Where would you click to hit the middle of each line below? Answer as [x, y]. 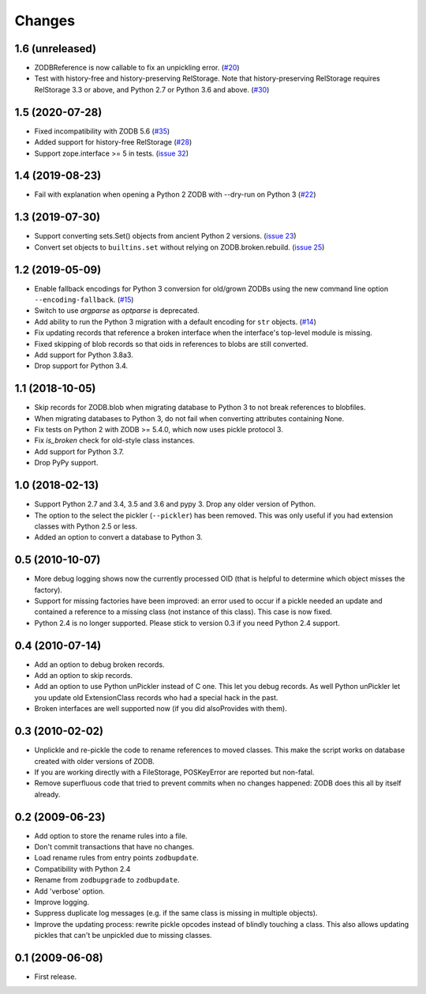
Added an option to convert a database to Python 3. [118, 537]
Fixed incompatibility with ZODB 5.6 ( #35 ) [102, 131]
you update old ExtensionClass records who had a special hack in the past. [156, 697]
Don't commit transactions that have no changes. [114, 847]
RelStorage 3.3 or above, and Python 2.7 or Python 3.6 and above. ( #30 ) [152, 89]
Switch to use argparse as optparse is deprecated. [117, 311]
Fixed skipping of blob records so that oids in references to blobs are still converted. [171, 344]
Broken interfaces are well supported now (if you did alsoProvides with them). [161, 709]
